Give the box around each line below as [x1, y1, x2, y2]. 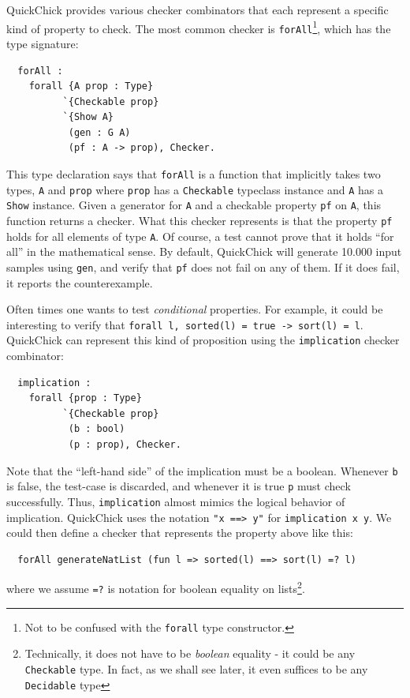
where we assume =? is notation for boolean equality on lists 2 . [6, 578, 305, 597]
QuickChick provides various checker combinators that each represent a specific [6, 2, 389, 17]
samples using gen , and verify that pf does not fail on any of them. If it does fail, [6, 258, 400, 275]
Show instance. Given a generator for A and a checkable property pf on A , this [6, 197, 382, 213]
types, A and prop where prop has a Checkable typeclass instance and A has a [6, 181, 384, 197]
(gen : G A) [68, 126, 131, 138]
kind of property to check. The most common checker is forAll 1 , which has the [6, 17, 391, 36]
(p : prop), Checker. [68, 439, 181, 451]
